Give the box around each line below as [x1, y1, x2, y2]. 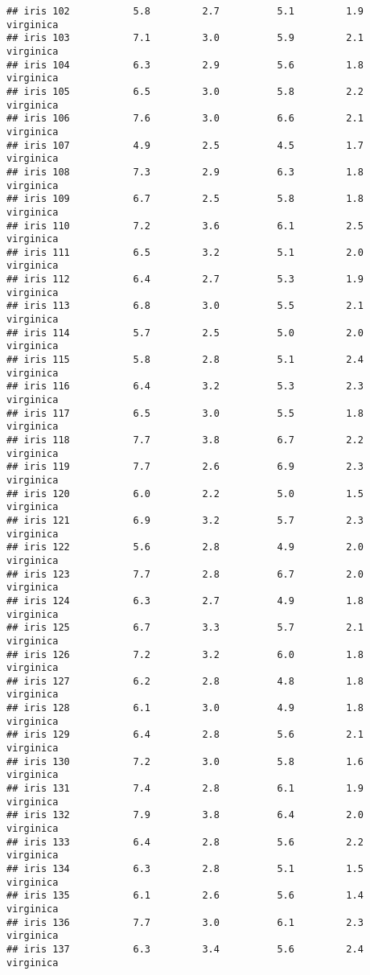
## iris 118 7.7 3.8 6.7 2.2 [6, 434, 364, 446]
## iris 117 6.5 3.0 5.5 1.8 [6, 407, 364, 419]
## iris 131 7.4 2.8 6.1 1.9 [6, 783, 364, 795]
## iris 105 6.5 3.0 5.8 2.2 [6, 85, 364, 97]
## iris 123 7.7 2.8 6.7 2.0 [6, 568, 364, 580]
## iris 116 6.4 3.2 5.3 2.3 [6, 381, 364, 393]
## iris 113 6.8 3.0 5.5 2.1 [6, 300, 364, 312]
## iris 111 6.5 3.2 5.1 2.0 [6, 246, 364, 258]
